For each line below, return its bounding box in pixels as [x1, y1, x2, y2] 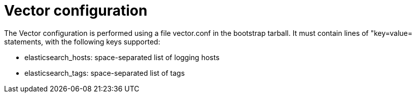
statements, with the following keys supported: [4, 37, 160, 46]
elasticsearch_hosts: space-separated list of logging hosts [24, 53, 220, 62]
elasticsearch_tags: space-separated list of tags [24, 68, 185, 77]
